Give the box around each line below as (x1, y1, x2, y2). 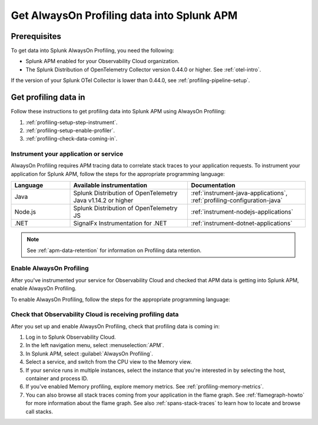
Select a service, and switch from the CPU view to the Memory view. (25, 358, 192, 365)
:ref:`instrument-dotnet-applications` (191, 219, 293, 227)
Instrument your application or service (11, 150, 124, 158)
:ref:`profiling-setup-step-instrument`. (25, 119, 118, 126)
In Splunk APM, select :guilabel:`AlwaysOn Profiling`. (25, 350, 153, 357)
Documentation (191, 181, 236, 189)
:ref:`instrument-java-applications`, (191, 189, 288, 197)
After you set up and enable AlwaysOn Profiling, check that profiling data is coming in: (11, 322, 220, 330)
